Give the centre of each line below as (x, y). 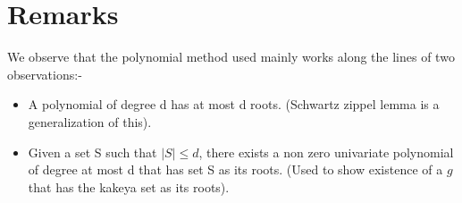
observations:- (45, 74)
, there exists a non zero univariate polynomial (326, 152)
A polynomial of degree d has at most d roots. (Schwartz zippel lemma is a (234, 104)
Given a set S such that (92, 152)
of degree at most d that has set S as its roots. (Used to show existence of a (235, 169)
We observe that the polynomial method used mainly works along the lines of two (231, 57)
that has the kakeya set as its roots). (129, 186)
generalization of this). (90, 121)
